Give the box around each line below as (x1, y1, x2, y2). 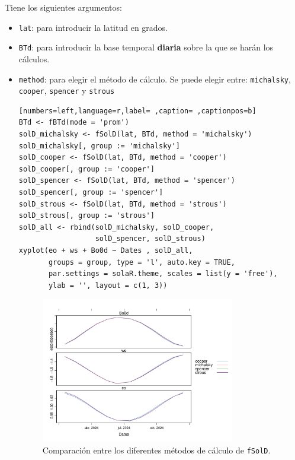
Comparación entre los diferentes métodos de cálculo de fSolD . (42, 444, 271, 456)
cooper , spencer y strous (18, 84, 115, 97)
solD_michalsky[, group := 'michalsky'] (18, 141, 180, 150)
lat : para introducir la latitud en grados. (18, 21, 168, 33)
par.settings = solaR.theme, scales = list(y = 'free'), (48, 269, 278, 278)
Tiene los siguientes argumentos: (5, 1, 122, 13)
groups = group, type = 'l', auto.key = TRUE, (48, 258, 235, 267)
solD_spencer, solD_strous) (95, 234, 206, 243)
